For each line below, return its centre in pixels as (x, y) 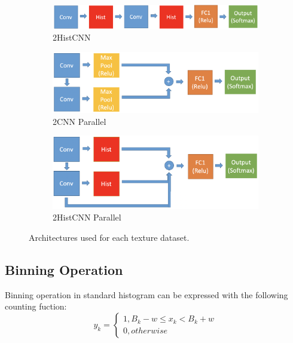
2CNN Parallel (80, 121)
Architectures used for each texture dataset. (109, 238)
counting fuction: (36, 306)
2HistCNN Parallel (87, 217)
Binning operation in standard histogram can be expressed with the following (146, 294)
